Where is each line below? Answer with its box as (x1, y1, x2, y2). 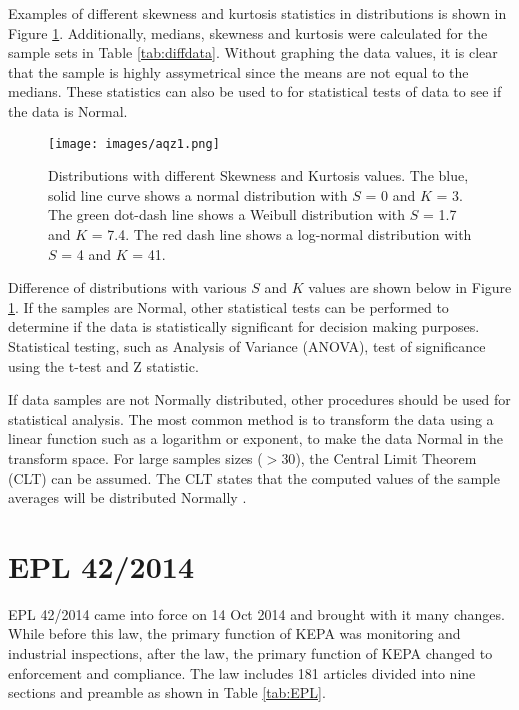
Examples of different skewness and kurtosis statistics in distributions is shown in (8, 3, 507, 23)
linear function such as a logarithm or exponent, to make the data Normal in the (8, 428, 503, 449)
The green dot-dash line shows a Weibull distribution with (48, 204, 406, 225)
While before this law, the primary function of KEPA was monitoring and (8, 623, 461, 644)
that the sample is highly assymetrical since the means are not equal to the (8, 61, 469, 82)
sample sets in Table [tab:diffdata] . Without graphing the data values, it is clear (8, 42, 498, 63)
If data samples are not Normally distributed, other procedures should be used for (8, 389, 511, 410)
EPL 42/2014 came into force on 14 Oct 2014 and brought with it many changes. (8, 603, 505, 624)
